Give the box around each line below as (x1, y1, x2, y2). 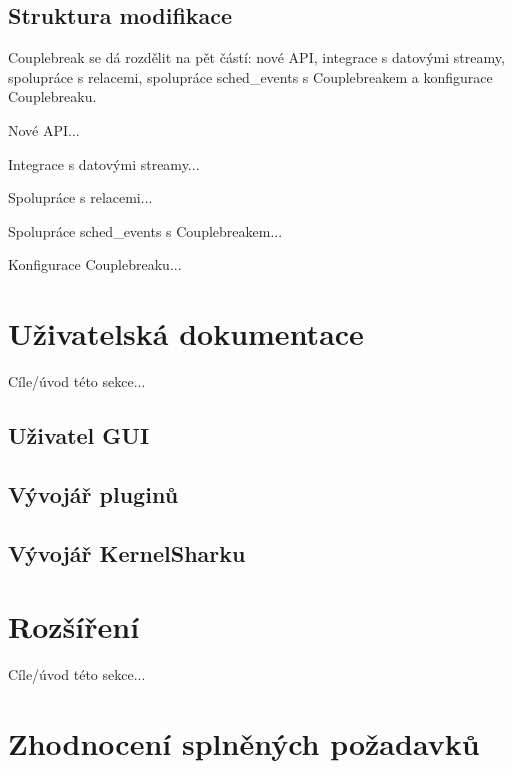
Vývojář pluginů (8, 478, 179, 509)
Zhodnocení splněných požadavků (8, 722, 480, 763)
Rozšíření (8, 606, 140, 647)
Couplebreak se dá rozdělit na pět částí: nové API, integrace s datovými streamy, (8, 47, 505, 68)
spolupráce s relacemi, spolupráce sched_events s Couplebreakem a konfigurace (8, 66, 493, 87)
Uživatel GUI (8, 420, 150, 451)
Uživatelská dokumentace (8, 313, 364, 354)
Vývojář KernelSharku (8, 537, 246, 568)
